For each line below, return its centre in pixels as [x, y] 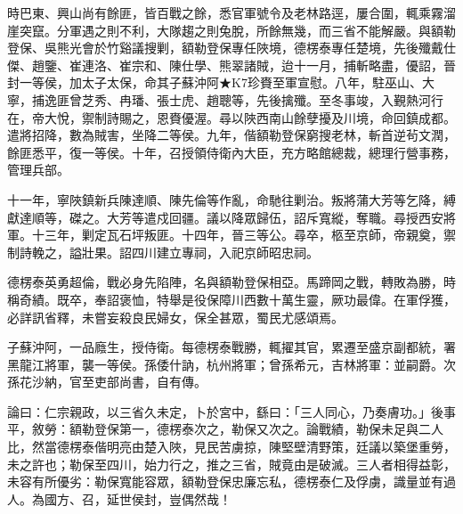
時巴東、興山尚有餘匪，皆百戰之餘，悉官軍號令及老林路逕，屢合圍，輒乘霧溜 [231, 12]
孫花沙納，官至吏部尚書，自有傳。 [107, 382]
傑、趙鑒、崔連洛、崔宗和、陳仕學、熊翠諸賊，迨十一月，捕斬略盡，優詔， [225, 65]
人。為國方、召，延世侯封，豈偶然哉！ [119, 498]
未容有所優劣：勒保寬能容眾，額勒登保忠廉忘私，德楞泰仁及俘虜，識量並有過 [231, 481]
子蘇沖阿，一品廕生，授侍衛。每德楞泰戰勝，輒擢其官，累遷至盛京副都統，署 [231, 347]
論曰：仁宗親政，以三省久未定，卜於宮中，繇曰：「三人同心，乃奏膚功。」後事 [231, 411]
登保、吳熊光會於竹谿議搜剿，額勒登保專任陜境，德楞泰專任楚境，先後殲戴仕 [231, 48]
